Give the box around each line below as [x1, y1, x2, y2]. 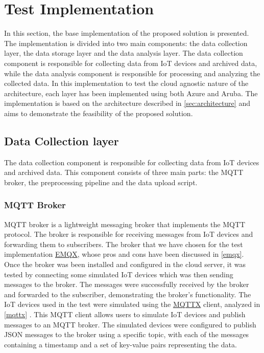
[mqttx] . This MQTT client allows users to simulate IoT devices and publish [4, 309, 246, 320]
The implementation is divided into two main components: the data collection [4, 37, 248, 48]
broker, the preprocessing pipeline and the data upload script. [4, 176, 198, 187]
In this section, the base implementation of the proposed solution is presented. [4, 28, 249, 38]
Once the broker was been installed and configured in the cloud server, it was [4, 259, 246, 270]
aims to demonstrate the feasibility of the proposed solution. [4, 107, 193, 118]
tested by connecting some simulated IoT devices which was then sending [4, 269, 233, 279]
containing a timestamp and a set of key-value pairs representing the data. [4, 339, 237, 349]
